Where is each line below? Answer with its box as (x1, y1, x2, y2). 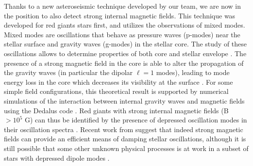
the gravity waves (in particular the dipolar (4, 67, 133, 77)
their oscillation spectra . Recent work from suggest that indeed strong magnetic (4, 124, 243, 134)
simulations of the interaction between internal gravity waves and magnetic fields (4, 95, 245, 106)
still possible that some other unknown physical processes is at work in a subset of (4, 143, 249, 153)
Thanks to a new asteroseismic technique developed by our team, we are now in (4, 1, 241, 11)
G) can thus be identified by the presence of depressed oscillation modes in (25, 115, 247, 125)
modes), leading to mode (156, 67, 230, 77)
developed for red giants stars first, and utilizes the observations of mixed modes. (4, 20, 245, 30)
